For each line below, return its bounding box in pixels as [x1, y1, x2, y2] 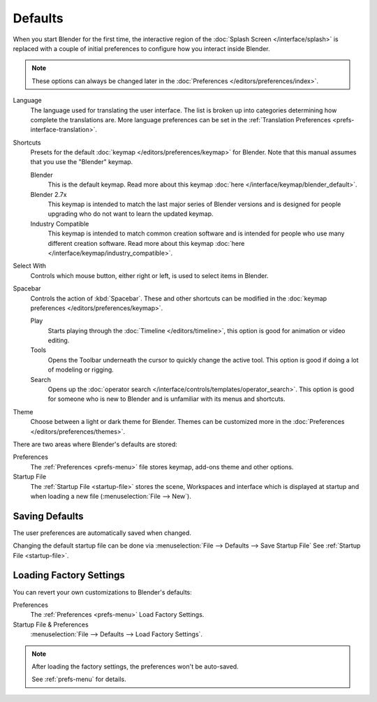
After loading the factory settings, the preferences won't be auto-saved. [31, 662, 239, 671]
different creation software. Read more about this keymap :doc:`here [47, 239, 245, 247]
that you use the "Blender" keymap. [30, 158, 133, 166]
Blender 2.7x [30, 190, 67, 198]
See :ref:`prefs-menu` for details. [31, 675, 126, 684]
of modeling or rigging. [47, 365, 114, 374]
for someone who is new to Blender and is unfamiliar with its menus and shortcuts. [47, 395, 286, 403]
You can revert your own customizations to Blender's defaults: [13, 587, 192, 597]
